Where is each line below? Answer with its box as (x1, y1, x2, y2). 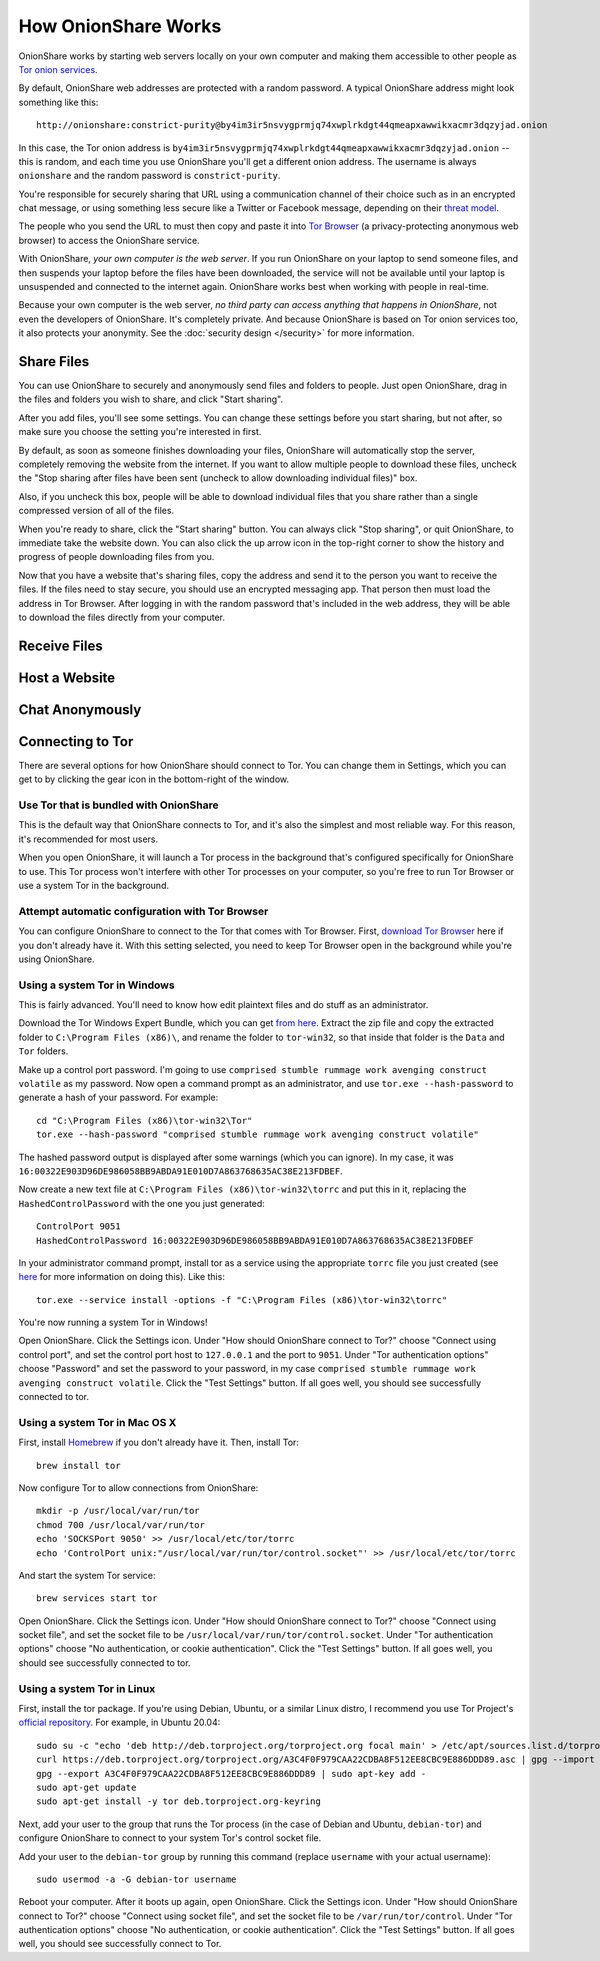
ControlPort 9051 (36, 1221, 121, 1232)
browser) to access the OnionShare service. (18, 234, 200, 246)
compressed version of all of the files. (18, 505, 175, 517)
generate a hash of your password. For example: (18, 1091, 219, 1104)
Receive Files (18, 637, 104, 654)
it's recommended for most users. (18, 833, 159, 845)
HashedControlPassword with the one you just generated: (18, 1197, 265, 1209)
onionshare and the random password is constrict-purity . (18, 170, 281, 182)
